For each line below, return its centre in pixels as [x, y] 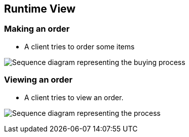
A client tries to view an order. [74, 97]
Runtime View [40, 9]
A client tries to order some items [80, 46]
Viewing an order [38, 80]
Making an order [37, 29]
